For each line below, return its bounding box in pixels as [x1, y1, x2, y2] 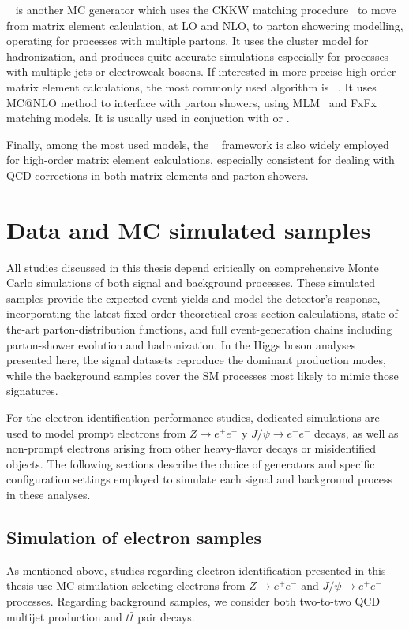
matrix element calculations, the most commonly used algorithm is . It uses [6, 78, 377, 95]
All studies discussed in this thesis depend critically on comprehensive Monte [6, 259, 379, 275]
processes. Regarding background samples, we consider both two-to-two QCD [6, 592, 381, 609]
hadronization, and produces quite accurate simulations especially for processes [6, 47, 389, 64]
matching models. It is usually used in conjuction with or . [6, 110, 290, 126]
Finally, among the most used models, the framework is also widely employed [6, 136, 389, 152]
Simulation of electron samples [6, 524, 262, 549]
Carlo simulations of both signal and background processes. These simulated [6, 274, 376, 291]
